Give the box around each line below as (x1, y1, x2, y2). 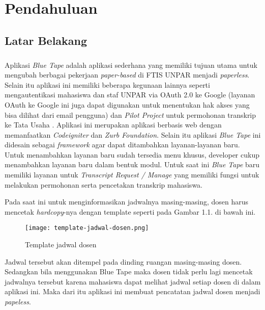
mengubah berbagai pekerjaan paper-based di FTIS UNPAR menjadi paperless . (5, 69, 250, 80)
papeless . (5, 296, 31, 307)
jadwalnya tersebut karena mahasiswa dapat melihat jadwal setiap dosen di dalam (5, 276, 261, 287)
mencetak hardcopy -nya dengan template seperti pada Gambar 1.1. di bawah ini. (5, 206, 256, 217)
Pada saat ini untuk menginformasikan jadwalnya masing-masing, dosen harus (5, 196, 249, 207)
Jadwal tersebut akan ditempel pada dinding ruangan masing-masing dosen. (5, 256, 242, 267)
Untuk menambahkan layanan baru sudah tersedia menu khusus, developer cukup (5, 149, 259, 160)
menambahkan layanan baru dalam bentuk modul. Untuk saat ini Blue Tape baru (5, 159, 260, 170)
